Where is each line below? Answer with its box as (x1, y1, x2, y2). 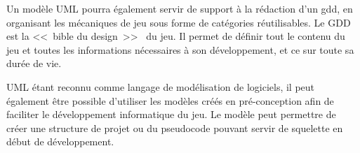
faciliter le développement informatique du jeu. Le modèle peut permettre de (6, 107, 336, 122)
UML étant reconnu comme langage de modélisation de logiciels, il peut (6, 79, 315, 94)
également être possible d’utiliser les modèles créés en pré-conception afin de (6, 93, 334, 108)
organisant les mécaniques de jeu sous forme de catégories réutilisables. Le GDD (6, 15, 351, 29)
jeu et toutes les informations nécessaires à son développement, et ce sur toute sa (6, 42, 354, 57)
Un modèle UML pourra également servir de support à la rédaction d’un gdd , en (6, 1, 353, 15)
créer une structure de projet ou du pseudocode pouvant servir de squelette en (6, 120, 343, 135)
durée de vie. (6, 56, 62, 71)
